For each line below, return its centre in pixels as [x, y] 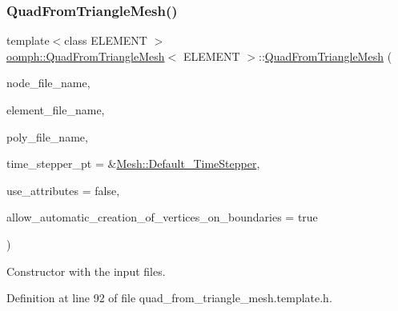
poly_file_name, [47, 136]
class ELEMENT [106, 40]
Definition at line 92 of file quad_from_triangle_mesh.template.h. [169, 298]
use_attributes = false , [63, 190]
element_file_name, [56, 110]
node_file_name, [48, 83]
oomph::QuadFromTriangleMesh [86, 56]
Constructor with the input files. [86, 271]
